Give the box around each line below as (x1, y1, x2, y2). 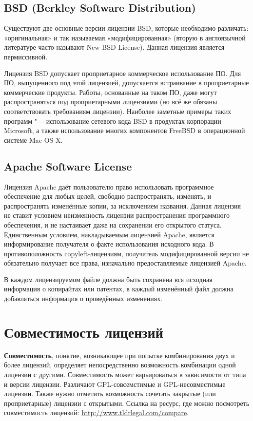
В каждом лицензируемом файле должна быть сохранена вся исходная (4, 274, 213, 284)
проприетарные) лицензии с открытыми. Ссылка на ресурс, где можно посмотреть (4, 398, 250, 408)
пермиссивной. (4, 51, 48, 61)
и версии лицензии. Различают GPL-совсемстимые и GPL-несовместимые (4, 379, 226, 389)
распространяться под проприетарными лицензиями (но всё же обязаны (4, 96, 217, 107)
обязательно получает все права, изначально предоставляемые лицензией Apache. (4, 258, 247, 268)
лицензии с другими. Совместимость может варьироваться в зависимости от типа (4, 369, 246, 379)
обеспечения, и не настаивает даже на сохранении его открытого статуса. (4, 219, 222, 230)
